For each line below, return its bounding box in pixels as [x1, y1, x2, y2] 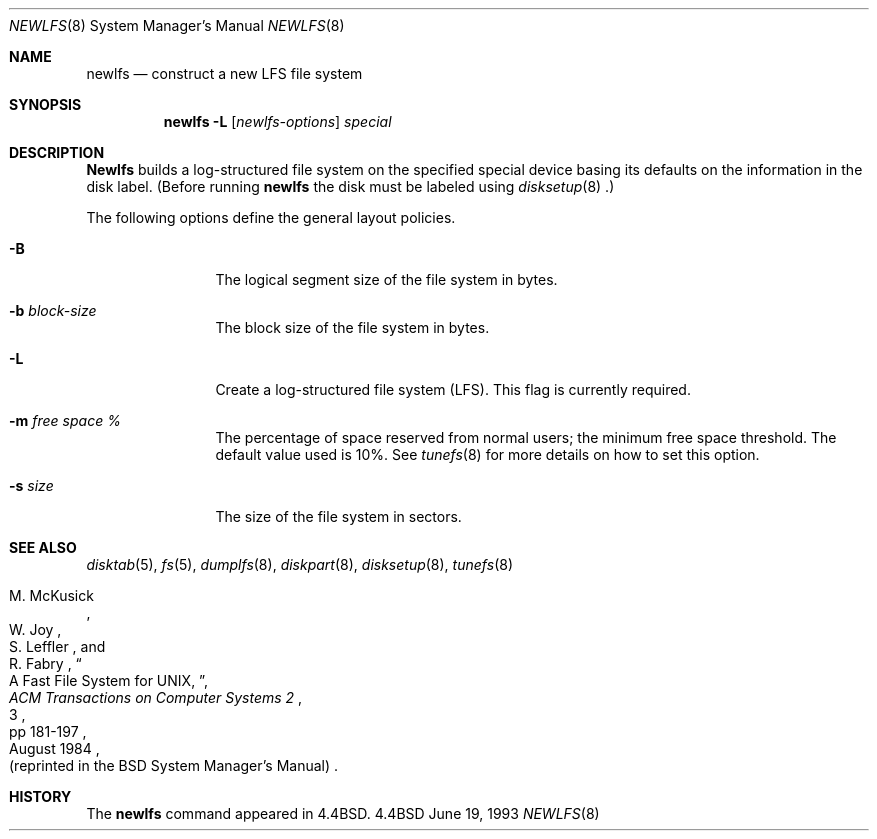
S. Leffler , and [9, 638, 106, 655]
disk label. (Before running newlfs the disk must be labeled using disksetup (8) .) [86, 178, 615, 195]
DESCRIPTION [9, 144, 105, 161]
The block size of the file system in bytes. [215, 319, 490, 336]
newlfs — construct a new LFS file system [86, 65, 363, 82]
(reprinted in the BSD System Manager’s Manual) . [9, 757, 339, 774]
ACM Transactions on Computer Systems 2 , [9, 689, 303, 706]
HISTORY [9, 788, 72, 805]
